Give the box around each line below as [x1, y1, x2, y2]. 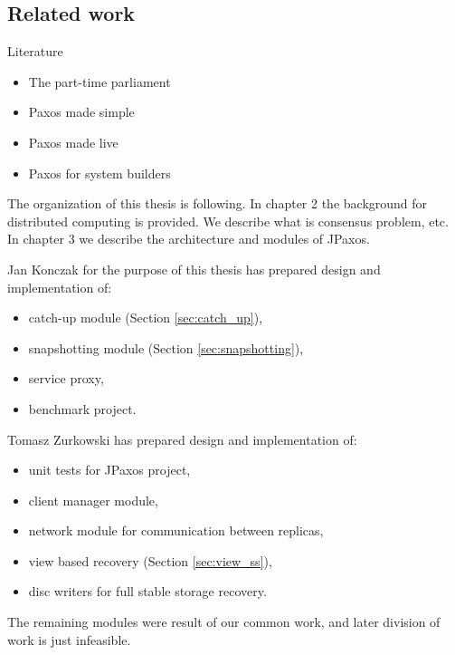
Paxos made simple [28, 102, 135, 121]
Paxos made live [28, 132, 118, 151]
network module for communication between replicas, [28, 521, 324, 540]
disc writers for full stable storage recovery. [28, 582, 267, 601]
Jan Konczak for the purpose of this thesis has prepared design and [7, 259, 381, 278]
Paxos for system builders [28, 163, 171, 182]
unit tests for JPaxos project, [28, 460, 191, 479]
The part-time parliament [28, 72, 171, 91]
